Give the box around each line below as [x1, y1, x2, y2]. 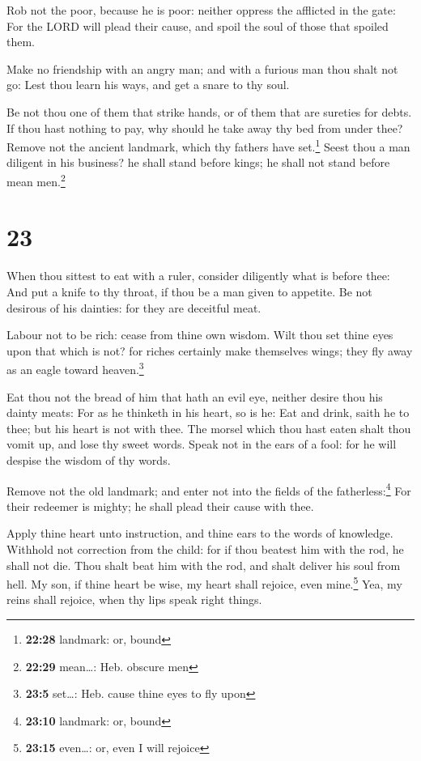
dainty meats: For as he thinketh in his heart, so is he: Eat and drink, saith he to [6, 404, 410, 421]
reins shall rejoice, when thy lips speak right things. [6, 591, 262, 608]
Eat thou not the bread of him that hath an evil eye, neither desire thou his [6, 388, 383, 405]
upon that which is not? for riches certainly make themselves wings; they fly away [6, 342, 413, 359]
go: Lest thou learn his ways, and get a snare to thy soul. [6, 76, 290, 93]
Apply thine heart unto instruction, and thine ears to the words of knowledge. [6, 525, 393, 542]
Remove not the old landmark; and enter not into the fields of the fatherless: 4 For [6, 479, 411, 499]
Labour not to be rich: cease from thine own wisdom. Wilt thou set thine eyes [6, 326, 393, 343]
